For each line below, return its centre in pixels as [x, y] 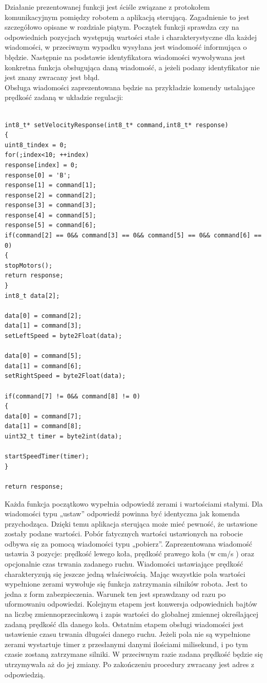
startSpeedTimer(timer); [47, 457]
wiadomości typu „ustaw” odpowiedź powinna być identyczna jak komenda [122, 514]
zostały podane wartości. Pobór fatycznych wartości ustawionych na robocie [124, 534]
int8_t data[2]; [32, 296]
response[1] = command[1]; [50, 185]
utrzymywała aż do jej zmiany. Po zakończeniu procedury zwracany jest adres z [130, 664]
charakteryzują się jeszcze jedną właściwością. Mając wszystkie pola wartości [125, 574]
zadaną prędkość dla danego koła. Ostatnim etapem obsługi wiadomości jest [124, 624]
